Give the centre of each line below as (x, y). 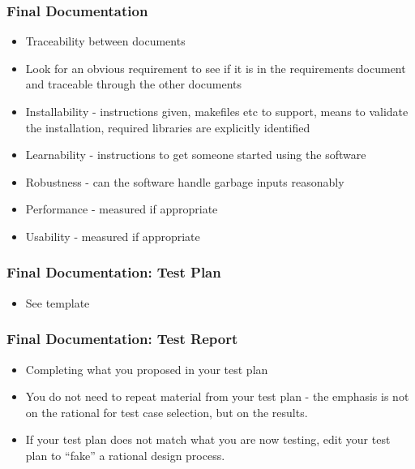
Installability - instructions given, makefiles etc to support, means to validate (217, 111)
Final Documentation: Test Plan (114, 272)
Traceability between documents (105, 41)
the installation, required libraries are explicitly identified (168, 127)
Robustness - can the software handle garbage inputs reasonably (185, 181)
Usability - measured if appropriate (113, 236)
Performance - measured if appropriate (122, 209)
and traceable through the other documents (134, 84)
